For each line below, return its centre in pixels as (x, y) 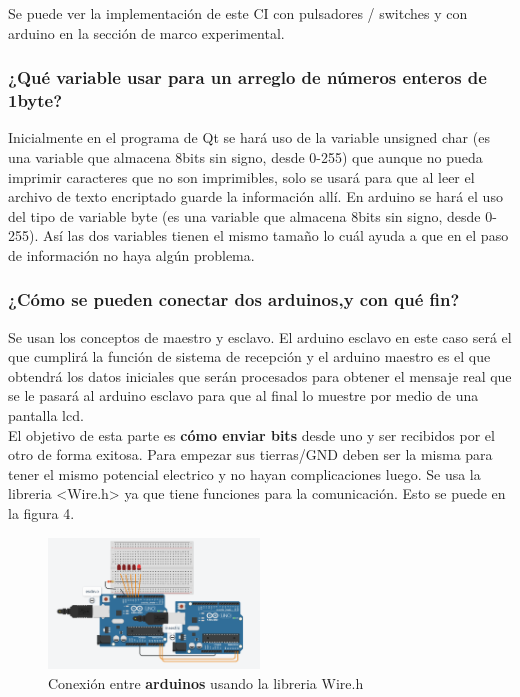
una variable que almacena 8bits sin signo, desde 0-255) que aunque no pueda (245, 156)
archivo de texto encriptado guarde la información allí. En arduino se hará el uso (255, 196)
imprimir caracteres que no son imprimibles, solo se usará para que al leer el (241, 176)
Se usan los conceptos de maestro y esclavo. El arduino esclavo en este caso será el (260, 336)
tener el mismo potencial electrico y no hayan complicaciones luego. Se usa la (244, 473)
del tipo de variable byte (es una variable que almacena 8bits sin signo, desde (244, 215)
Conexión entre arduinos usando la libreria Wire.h (206, 682)
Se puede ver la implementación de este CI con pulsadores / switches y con (238, 13)
